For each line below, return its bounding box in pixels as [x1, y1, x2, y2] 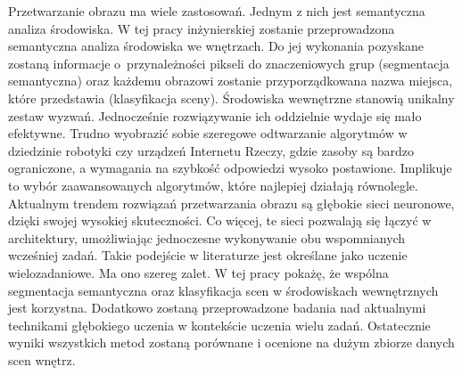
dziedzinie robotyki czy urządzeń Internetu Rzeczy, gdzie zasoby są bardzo [8, 141, 415, 159]
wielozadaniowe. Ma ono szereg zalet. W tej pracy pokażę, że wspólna [8, 263, 389, 281]
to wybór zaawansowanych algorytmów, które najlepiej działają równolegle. [8, 175, 418, 194]
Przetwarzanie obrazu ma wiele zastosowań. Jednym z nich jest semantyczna [8, 2, 425, 20]
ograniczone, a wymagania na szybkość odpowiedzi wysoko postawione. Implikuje [8, 159, 452, 177]
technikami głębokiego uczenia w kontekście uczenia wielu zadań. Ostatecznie [8, 315, 431, 334]
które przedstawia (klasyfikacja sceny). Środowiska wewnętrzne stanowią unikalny [8, 88, 455, 107]
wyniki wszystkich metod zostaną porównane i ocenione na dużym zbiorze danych [8, 333, 455, 352]
